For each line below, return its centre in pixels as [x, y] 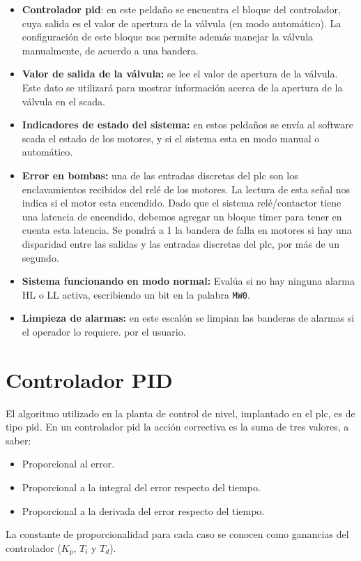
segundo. [40, 257]
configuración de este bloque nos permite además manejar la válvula [168, 37]
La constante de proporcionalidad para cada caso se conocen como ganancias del [177, 534]
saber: [18, 440]
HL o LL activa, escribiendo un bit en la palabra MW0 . [136, 294]
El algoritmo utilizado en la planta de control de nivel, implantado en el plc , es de [180, 413]
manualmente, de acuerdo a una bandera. [110, 50]
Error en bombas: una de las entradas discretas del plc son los [160, 175]
